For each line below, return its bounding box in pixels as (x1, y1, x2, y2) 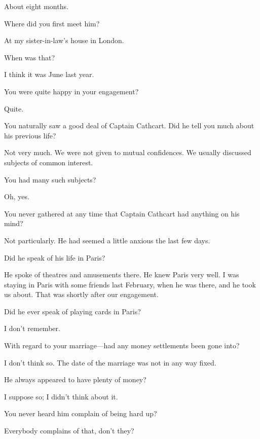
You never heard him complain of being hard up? (4, 408, 157, 419)
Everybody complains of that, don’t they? (4, 425, 134, 436)
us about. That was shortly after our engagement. (4, 289, 159, 300)
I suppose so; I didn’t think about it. (4, 391, 118, 401)
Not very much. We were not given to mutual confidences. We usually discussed (4, 147, 251, 158)
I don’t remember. (4, 323, 60, 334)
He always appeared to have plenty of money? (4, 374, 146, 385)
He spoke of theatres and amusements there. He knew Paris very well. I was (4, 269, 239, 280)
